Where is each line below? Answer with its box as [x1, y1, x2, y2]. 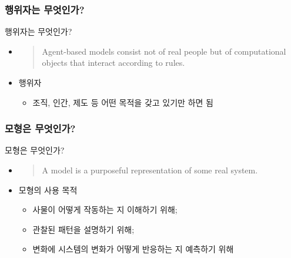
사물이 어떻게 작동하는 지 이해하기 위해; [32, 203, 178, 216]
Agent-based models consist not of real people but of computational [42, 45, 286, 57]
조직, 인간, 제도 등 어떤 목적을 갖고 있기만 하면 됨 [32, 96, 213, 108]
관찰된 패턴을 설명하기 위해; [32, 223, 135, 235]
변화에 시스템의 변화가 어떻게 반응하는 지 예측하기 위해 [32, 243, 234, 255]
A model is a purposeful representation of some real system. [42, 164, 258, 176]
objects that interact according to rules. [42, 56, 185, 69]
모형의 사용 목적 [18, 183, 78, 196]
